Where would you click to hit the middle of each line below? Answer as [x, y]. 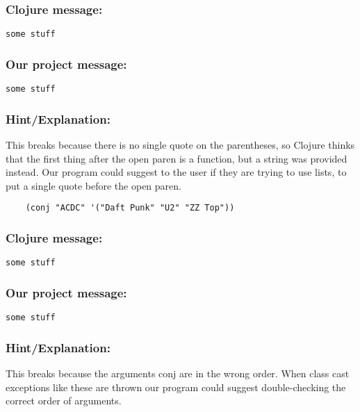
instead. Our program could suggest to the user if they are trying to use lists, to [176, 172]
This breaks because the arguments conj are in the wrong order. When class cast [178, 373]
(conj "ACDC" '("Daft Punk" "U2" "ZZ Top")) [130, 208]
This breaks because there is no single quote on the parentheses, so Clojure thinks [180, 144]
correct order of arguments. [64, 401]
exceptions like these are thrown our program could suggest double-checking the [176, 387]
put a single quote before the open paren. [93, 185]
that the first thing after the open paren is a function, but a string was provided [177, 158]
